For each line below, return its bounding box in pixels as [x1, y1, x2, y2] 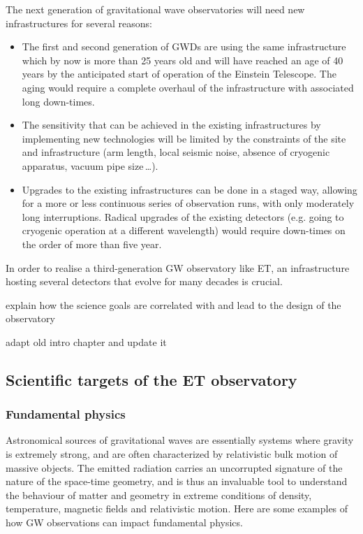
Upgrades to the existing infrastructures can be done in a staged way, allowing [22, 182, 357, 196]
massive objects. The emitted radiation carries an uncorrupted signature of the [6, 460, 343, 475]
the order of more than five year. [22, 236, 162, 251]
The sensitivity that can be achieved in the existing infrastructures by [22, 117, 321, 132]
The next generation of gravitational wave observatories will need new [6, 2, 305, 16]
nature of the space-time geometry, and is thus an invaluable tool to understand [6, 474, 348, 489]
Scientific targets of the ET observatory [6, 368, 297, 390]
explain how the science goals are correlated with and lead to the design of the [6, 297, 341, 312]
